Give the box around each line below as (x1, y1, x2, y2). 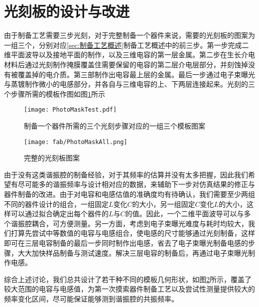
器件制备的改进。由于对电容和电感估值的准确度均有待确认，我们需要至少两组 (4, 188, 255, 199)
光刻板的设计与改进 (4, 1, 130, 21)
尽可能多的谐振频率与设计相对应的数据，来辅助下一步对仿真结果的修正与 (17, 179, 255, 189)
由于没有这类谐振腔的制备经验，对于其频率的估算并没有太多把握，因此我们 (4, 169, 248, 179)
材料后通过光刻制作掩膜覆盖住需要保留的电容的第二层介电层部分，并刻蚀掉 (4, 59, 248, 69)
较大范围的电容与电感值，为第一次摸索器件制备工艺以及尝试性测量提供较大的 (4, 284, 255, 294)
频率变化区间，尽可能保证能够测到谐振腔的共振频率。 (4, 293, 178, 304)
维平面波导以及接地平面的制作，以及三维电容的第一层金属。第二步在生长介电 (4, 49, 255, 60)
